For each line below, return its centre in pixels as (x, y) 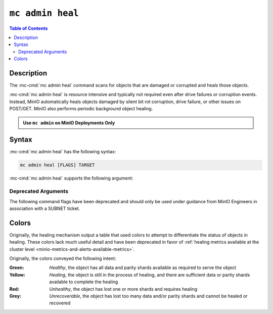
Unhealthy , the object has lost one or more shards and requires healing (123, 289)
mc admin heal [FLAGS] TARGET (57, 165)
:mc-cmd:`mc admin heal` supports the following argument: (71, 178)
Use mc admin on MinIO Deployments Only (69, 123)
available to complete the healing (84, 282)
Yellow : (17, 275)
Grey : (15, 296)
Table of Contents (29, 28)
